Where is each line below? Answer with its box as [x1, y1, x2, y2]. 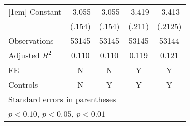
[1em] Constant [8, 6, 62, 17]
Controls [8, 79, 38, 90]
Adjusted [8, 49, 40, 61]
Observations [8, 35, 54, 46]
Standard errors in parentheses [8, 93, 116, 105]
